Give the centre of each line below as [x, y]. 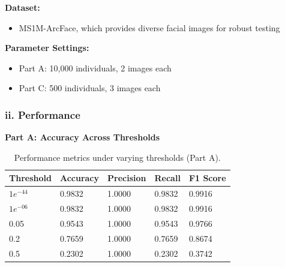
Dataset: [22, 7]
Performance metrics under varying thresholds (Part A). [117, 157]
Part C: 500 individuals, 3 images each [90, 88]
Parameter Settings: [47, 48]
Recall [167, 178]
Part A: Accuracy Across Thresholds [82, 137]
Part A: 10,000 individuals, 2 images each [95, 67]
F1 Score [207, 178]
